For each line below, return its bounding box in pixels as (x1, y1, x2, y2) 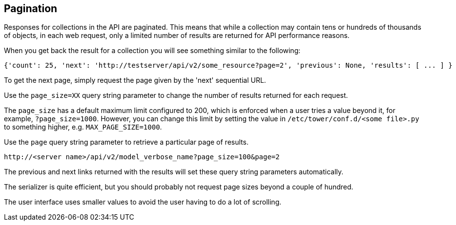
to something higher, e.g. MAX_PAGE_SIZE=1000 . (4, 123, 162, 131)
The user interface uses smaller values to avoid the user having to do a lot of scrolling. (4, 198, 282, 206)
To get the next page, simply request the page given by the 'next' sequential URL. (4, 76, 266, 85)
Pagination (4, 2, 58, 15)
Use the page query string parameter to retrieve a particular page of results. (4, 138, 249, 147)
